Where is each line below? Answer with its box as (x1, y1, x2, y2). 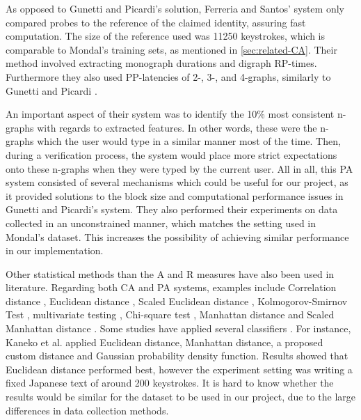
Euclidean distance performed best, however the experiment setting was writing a (6, 361, 353, 376)
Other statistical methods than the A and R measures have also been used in (6, 266, 335, 281)
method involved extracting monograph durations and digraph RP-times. (6, 56, 317, 70)
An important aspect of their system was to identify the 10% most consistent (6, 107, 335, 121)
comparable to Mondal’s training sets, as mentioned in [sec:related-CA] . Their (6, 42, 337, 56)
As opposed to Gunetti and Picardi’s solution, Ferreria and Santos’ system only (6, 1, 344, 15)
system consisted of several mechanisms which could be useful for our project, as (6, 175, 348, 189)
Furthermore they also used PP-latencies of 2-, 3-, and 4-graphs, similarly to (6, 69, 331, 84)
